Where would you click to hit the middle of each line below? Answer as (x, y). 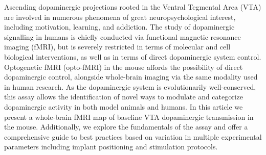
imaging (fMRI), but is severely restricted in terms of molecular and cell (117, 47)
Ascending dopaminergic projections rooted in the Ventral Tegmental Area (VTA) (133, 7)
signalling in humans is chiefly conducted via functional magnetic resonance (123, 36)
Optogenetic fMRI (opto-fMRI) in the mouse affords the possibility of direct (124, 67)
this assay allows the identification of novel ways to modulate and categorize (124, 97)
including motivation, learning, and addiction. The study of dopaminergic (119, 27)
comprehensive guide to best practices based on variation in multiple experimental (133, 136)
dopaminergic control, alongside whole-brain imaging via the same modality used (131, 77)
